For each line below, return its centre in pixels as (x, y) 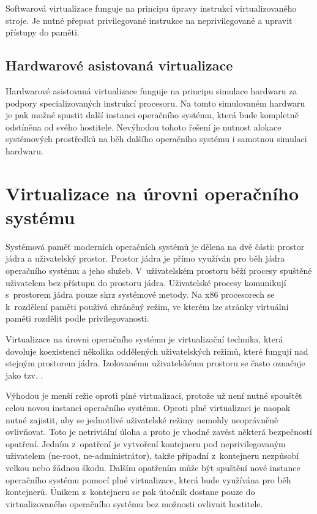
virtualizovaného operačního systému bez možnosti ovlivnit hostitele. (134, 503)
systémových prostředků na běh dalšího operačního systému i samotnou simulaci (156, 139)
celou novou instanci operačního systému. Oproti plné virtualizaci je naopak (148, 407)
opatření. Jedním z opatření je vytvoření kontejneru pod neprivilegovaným (146, 443)
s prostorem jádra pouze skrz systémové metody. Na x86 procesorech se (140, 294)
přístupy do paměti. (43, 32)
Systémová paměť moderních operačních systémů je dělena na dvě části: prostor (155, 246)
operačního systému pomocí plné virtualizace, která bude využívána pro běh (148, 479)
